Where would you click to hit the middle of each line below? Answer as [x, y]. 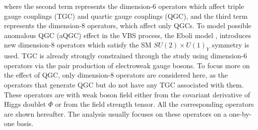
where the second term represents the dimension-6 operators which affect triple [124, 6]
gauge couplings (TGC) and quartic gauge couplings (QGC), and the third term [126, 16]
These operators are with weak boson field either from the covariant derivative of [127, 94]
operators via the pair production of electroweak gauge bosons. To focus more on [127, 65]
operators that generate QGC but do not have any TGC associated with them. [124, 84]
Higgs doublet [25, 104]
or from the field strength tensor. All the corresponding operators [155, 104]
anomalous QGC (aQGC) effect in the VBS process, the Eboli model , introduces [128, 35]
